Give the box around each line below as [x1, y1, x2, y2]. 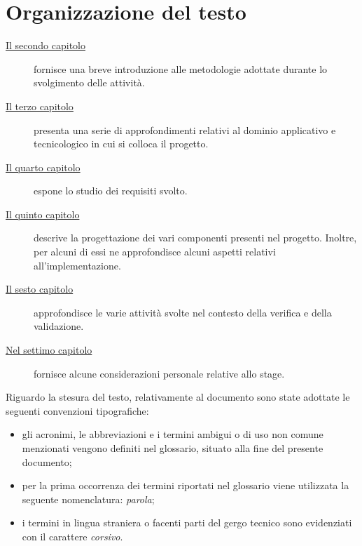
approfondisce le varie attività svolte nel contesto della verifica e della [34, 305, 332, 319]
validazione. [34, 319, 84, 333]
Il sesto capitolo [6, 281, 74, 296]
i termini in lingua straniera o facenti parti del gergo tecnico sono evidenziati [22, 515, 352, 530]
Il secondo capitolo [6, 38, 86, 53]
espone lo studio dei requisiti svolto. [34, 183, 188, 198]
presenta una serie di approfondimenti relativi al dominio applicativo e [34, 122, 336, 137]
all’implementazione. [34, 258, 121, 272]
